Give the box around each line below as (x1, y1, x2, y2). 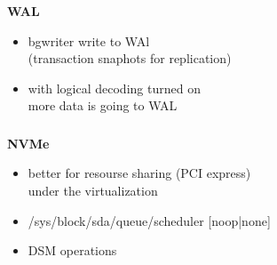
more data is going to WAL (28, 96, 178, 115)
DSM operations (28, 241, 117, 260)
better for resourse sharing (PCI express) (28, 164, 251, 182)
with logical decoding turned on (28, 78, 201, 97)
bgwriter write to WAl (28, 31, 150, 50)
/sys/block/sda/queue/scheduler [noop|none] (28, 211, 271, 229)
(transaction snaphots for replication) (28, 49, 232, 68)
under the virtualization (28, 181, 158, 199)
